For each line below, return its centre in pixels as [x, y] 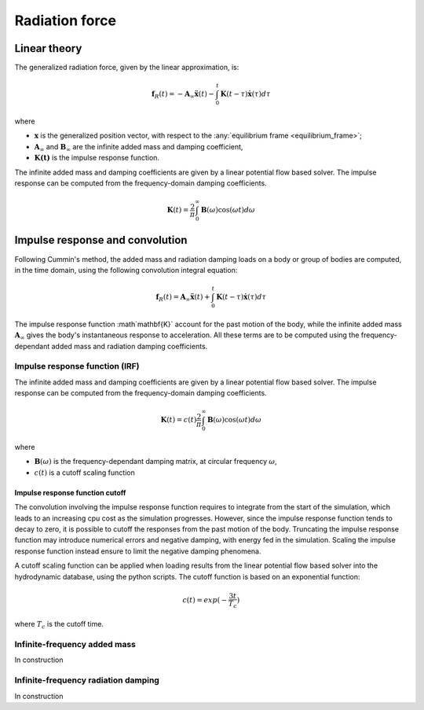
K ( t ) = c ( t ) [179, 420]
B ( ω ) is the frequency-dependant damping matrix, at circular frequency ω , [156, 462]
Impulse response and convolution [101, 240]
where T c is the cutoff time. [59, 625]
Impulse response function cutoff [70, 492]
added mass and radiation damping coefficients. [130, 346]
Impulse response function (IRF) [77, 366]
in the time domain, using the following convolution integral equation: [126, 270]
